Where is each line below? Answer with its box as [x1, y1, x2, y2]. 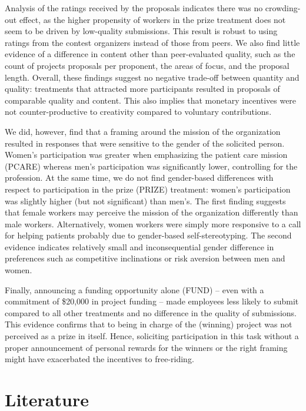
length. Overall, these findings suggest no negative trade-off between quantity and [5, 71, 300, 83]
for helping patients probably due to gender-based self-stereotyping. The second [5, 229, 292, 241]
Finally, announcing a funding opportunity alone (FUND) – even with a [5, 283, 264, 296]
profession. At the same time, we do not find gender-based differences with [5, 171, 274, 184]
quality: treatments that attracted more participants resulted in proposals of [5, 82, 280, 95]
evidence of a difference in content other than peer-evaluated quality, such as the [5, 48, 295, 60]
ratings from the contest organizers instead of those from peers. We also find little [5, 36, 300, 48]
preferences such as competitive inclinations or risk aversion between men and [5, 252, 285, 264]
